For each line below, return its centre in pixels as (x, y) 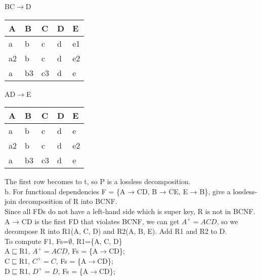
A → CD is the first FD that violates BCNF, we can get (92, 221)
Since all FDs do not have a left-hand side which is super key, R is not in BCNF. (130, 211)
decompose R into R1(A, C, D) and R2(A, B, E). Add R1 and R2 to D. (116, 231)
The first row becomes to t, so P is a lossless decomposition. (98, 181)
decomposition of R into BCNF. (68, 201)
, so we (227, 221)
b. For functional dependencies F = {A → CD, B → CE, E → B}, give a (118, 191)
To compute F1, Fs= (37, 241)
